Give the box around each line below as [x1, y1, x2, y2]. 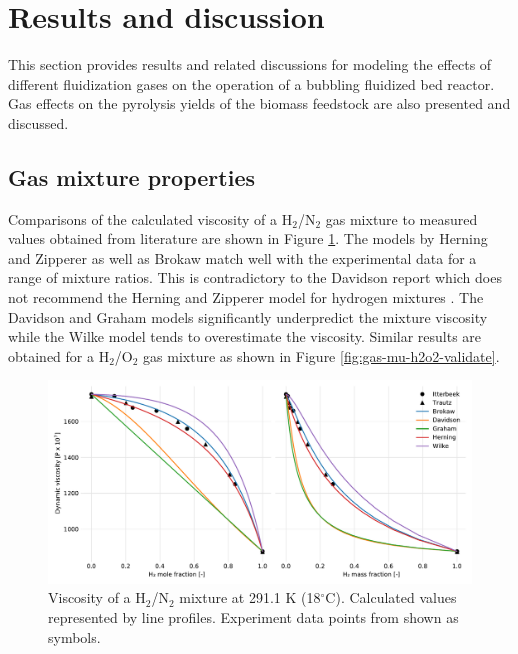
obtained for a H [8, 345, 110, 366]
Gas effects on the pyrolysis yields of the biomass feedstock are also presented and [8, 93, 511, 114]
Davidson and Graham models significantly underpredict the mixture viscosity [8, 306, 488, 327]
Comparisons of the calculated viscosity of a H [8, 208, 293, 229]
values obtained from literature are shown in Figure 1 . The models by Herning [8, 228, 488, 249]
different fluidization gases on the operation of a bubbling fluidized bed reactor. [8, 73, 495, 94]
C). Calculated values [325, 587, 457, 608]
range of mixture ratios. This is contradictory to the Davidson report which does [8, 267, 502, 288]
